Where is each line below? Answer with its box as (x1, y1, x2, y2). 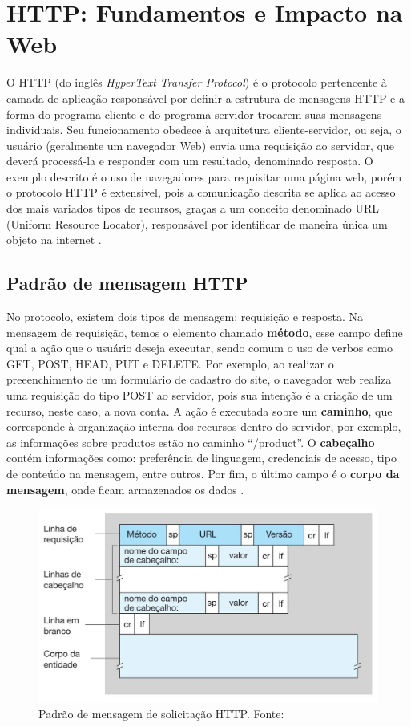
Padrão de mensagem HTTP (6, 270, 248, 295)
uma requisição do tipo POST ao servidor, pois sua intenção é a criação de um (6, 387, 393, 404)
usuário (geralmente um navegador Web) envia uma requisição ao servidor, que (6, 136, 394, 153)
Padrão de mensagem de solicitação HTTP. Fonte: (38, 705, 284, 722)
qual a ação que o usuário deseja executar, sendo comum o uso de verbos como (6, 339, 393, 356)
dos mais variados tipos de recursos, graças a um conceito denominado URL (6, 200, 379, 217)
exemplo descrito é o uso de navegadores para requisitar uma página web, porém (6, 168, 402, 185)
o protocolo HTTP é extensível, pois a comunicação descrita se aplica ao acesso (6, 184, 396, 201)
